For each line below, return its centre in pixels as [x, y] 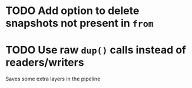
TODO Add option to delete [72, 11]
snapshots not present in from [80, 23]
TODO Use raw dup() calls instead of [96, 50]
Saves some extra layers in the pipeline [53, 79]
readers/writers [45, 62]
